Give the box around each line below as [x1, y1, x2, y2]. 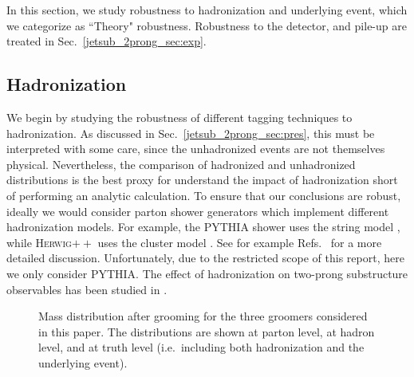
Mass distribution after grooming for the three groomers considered [38, 308, 368, 324]
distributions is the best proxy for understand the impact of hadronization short [6, 171, 398, 188]
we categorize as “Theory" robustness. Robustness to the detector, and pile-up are [6, 17, 407, 33]
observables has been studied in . [6, 281, 168, 297]
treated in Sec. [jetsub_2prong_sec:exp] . [6, 33, 207, 49]
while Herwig [6, 234, 72, 250]
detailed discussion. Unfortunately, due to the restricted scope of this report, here [6, 249, 404, 266]
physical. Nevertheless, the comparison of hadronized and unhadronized [6, 155, 356, 172]
